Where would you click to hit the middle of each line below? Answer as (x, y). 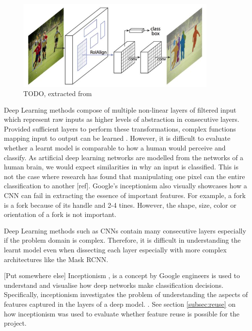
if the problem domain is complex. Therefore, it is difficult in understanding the (122, 240)
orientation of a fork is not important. (60, 214)
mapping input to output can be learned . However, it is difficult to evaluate (117, 138)
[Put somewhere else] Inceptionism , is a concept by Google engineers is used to (122, 275)
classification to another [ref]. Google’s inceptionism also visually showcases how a (126, 186)
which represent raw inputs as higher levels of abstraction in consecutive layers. (122, 119)
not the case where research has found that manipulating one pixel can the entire (125, 176)
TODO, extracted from (58, 93)
